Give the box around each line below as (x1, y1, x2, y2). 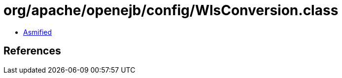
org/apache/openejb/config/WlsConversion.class (3, 2, 339, 19)
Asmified (23, 27, 52, 36)
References (3, 45, 61, 57)
